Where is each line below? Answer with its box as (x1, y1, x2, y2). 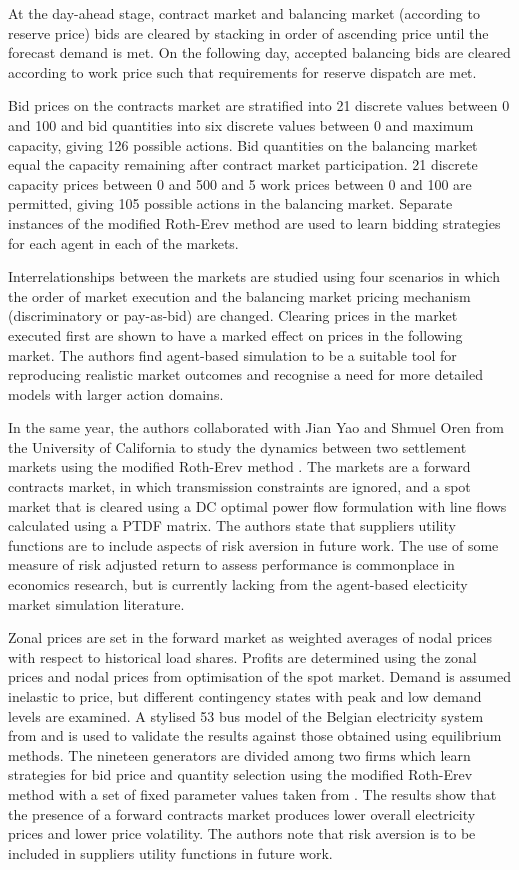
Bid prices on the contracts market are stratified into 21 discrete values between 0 (8, 95, 510, 116)
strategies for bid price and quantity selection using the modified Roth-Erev (8, 764, 473, 785)
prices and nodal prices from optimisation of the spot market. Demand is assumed (8, 666, 511, 687)
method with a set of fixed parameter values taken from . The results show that (8, 783, 497, 804)
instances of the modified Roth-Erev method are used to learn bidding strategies (8, 212, 501, 233)
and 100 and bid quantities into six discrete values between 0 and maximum (8, 114, 474, 135)
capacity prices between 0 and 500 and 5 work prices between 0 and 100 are (8, 173, 472, 194)
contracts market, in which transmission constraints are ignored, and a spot (8, 476, 471, 497)
